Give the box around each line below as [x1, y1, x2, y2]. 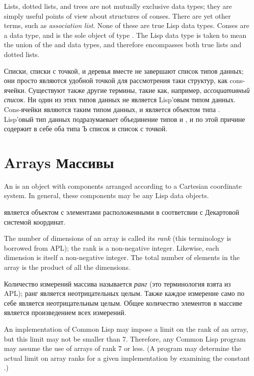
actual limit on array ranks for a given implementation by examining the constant [4, 352, 250, 363]
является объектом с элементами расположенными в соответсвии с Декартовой [4, 207, 239, 217]
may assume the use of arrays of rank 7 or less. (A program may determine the [4, 343, 241, 353]
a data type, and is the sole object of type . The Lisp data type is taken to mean [4, 29, 247, 40]
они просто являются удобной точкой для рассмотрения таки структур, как [4, 75, 228, 86]
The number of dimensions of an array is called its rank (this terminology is [4, 233, 231, 243]
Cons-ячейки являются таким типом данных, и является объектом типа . [4, 104, 220, 114]
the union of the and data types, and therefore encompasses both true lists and [4, 39, 242, 50]
